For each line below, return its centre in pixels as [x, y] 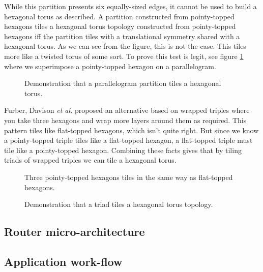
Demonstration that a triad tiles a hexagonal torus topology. [119, 204]
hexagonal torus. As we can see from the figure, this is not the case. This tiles [125, 46]
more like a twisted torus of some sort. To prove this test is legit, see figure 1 [124, 56]
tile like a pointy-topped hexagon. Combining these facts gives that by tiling [123, 150]
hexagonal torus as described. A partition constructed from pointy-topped [119, 16]
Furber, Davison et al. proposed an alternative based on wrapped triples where [127, 110]
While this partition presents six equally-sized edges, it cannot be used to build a [130, 6]
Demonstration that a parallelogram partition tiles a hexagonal [123, 83]
